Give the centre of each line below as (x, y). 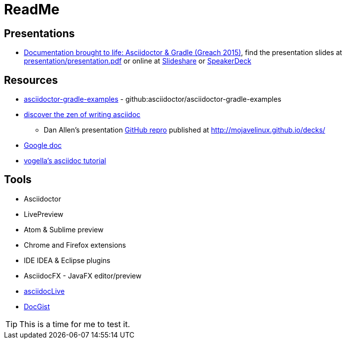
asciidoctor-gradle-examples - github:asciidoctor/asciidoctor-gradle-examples (153, 99)
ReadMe (32, 9)
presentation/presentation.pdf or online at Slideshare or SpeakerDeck (138, 61)
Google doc (43, 145)
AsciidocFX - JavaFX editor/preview (83, 275)
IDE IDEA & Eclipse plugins (67, 260)
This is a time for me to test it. (75, 324)
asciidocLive (44, 291)
